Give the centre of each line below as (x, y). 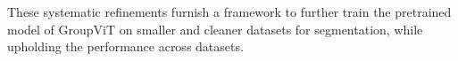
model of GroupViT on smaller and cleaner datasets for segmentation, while (215, 29)
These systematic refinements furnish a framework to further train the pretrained (229, 11)
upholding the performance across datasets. (125, 46)
